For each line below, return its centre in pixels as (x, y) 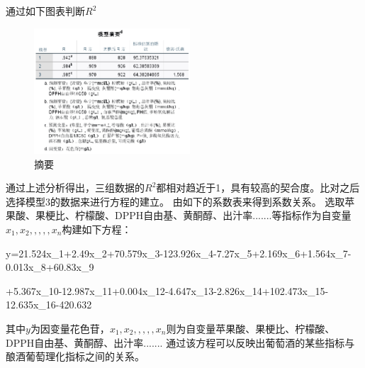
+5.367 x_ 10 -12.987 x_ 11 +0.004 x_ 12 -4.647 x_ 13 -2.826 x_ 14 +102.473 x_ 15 (165, 290)
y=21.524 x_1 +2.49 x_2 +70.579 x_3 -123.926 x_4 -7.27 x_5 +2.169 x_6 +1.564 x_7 (177, 253)
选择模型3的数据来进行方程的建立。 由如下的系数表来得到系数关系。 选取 (175, 201)
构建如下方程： (97, 229)
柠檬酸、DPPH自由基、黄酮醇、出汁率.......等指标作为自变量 (213, 215)
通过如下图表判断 (45, 11)
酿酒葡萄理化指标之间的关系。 (75, 356)
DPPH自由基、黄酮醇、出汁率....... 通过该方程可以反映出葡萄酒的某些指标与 (180, 342)
